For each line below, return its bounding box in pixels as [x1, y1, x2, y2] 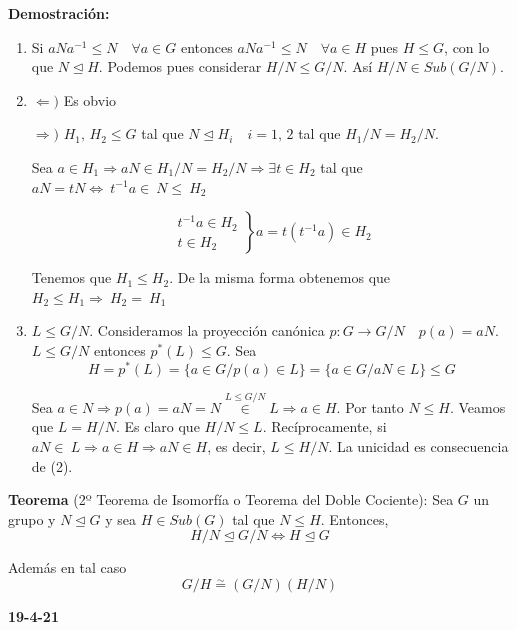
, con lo [444, 36, 490, 57]
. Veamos [449, 396, 506, 417]
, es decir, [207, 436, 266, 457]
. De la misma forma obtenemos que [169, 267, 391, 288]
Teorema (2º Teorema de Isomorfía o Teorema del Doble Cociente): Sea [8, 489, 454, 510]
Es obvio [63, 89, 117, 110]
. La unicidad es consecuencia [328, 436, 509, 457]
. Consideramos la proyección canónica [89, 320, 325, 341]
